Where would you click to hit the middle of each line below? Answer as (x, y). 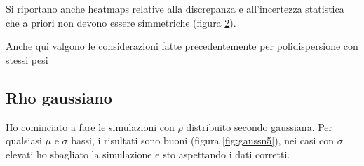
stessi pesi (27, 59)
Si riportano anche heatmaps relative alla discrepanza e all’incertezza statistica (175, 8)
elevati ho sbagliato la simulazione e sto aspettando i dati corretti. (148, 154)
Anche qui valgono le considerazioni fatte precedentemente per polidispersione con (182, 46)
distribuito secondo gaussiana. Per (259, 126)
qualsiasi (24, 140)
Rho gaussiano (59, 97)
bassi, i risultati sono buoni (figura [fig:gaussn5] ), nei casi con (202, 140)
